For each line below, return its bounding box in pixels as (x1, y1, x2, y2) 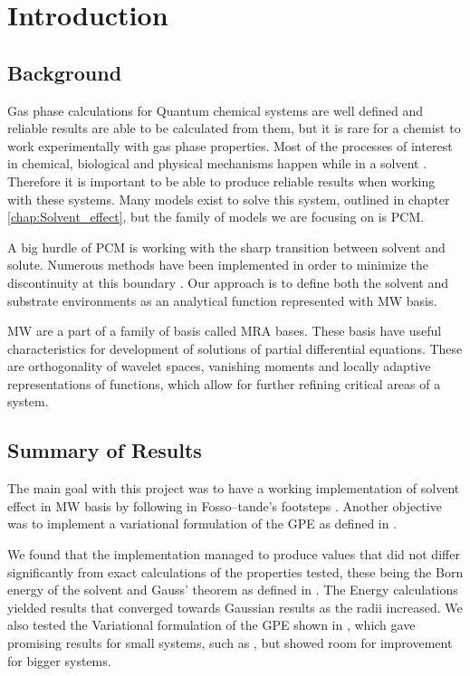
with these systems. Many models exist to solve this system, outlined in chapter (7, 189, 450, 208)
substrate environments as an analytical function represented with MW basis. (7, 290, 437, 309)
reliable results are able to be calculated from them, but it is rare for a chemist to (7, 119, 461, 138)
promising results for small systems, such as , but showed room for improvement (7, 633, 453, 652)
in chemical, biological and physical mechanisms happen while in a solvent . (7, 154, 427, 173)
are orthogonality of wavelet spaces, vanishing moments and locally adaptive (7, 357, 431, 376)
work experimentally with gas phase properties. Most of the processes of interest (7, 136, 453, 155)
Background (7, 58, 122, 86)
